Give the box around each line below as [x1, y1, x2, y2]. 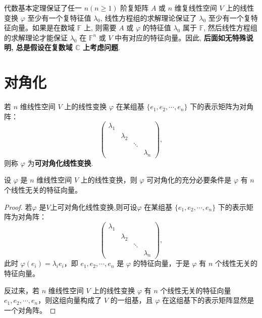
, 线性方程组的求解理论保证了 [100, 12, 197, 23]
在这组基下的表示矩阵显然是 [162, 295, 254, 305]
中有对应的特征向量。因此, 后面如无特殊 [115, 32, 246, 42]
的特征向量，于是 [133, 258, 190, 268]
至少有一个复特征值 [27, 12, 91, 23]
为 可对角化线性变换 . [27, 157, 93, 168]
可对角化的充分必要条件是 [146, 174, 232, 185]
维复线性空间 [174, 3, 217, 13]
